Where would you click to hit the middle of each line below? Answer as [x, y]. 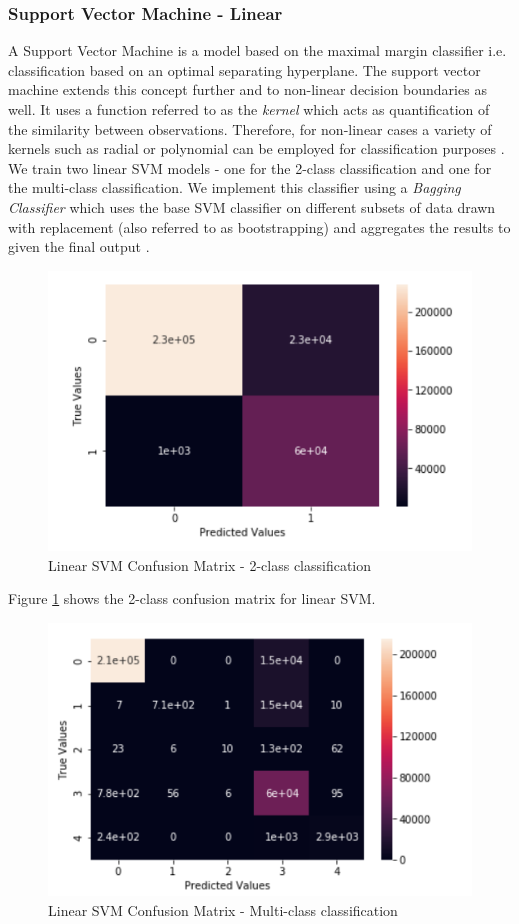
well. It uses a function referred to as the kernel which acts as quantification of [249, 109]
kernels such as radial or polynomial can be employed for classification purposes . [256, 148]
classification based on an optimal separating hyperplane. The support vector [244, 69]
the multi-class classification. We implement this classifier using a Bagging [234, 187]
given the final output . [79, 246]
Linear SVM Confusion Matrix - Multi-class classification [223, 910]
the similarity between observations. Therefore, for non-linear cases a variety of [250, 128]
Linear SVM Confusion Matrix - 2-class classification [210, 564]
